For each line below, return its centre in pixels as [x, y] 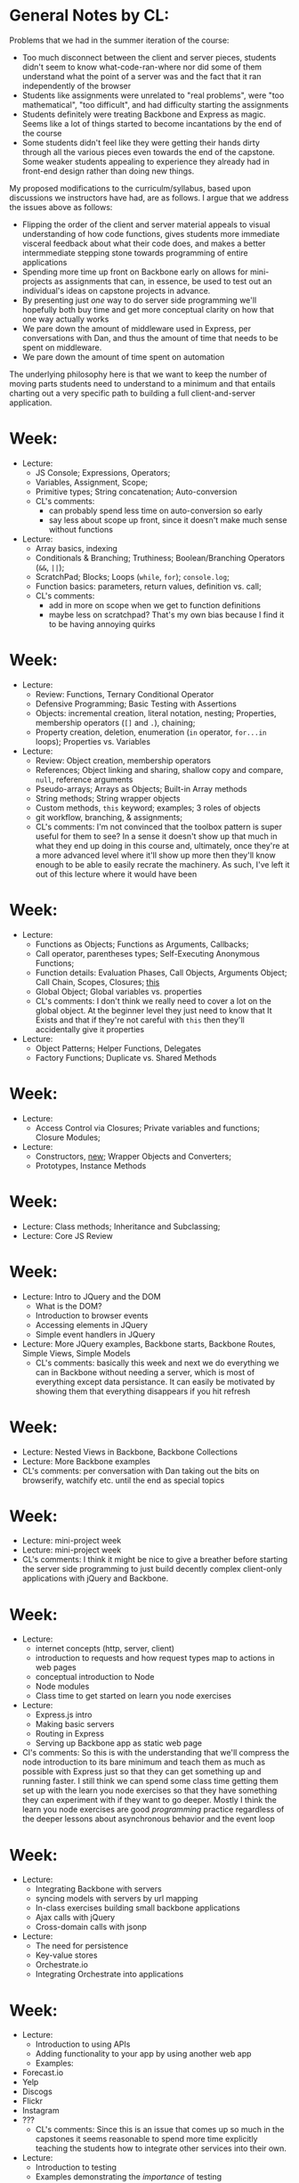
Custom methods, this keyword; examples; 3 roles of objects [148, 808]
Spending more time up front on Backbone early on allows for [135, 272]
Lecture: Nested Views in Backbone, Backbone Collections [130, 1452]
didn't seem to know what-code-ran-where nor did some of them [142, 67]
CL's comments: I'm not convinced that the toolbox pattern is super [159, 827]
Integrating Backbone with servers [98, 1889]
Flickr [32, 2101]
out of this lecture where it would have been [116, 874]
